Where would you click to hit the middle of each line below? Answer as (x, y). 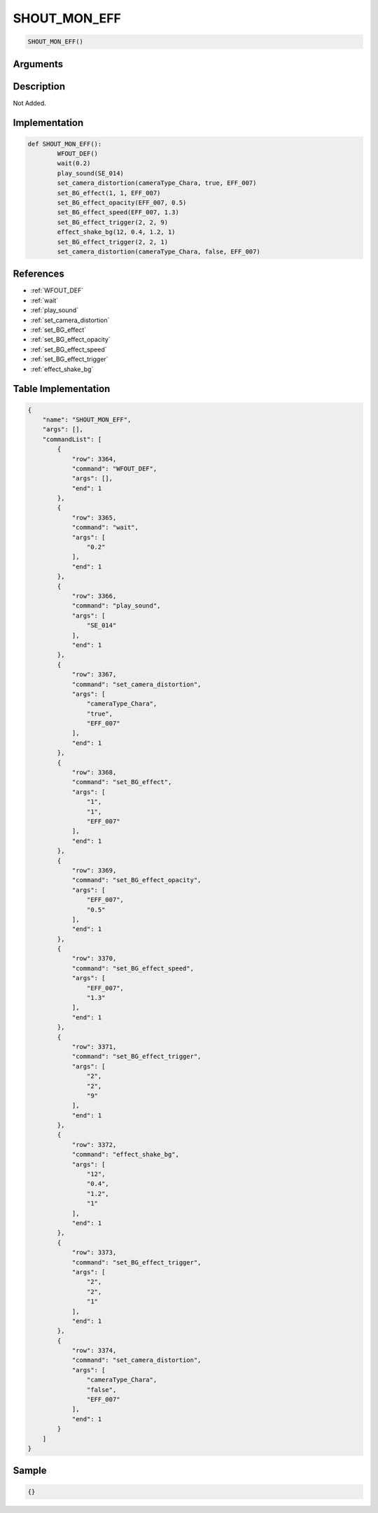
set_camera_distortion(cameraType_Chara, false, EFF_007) (159, 251)
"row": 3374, (94, 1351)
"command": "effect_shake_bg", (126, 1155)
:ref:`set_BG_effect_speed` (69, 349)
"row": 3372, (94, 1144)
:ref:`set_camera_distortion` (70, 320)
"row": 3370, (94, 958)
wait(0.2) (74, 163)
